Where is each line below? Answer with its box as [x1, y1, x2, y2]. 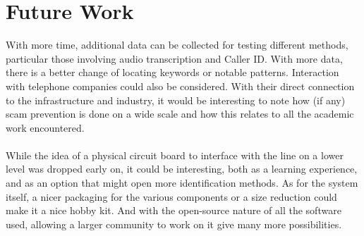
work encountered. [6, 120, 85, 135]
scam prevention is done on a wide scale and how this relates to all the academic [6, 106, 354, 121]
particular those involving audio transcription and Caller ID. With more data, [6, 51, 343, 66]
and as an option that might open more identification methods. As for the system [6, 175, 358, 190]
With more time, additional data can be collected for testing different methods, [6, 37, 348, 52]
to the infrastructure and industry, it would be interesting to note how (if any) [6, 92, 346, 107]
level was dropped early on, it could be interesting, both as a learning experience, [6, 161, 358, 176]
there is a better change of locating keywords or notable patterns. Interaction [6, 65, 339, 80]
